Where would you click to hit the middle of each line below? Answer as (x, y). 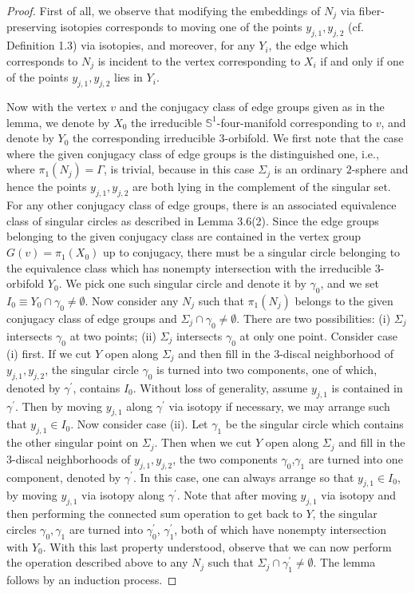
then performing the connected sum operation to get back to (154, 513)
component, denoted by (64, 477)
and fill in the (372, 442)
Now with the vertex (57, 107)
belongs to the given (344, 301)
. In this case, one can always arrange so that (243, 477)
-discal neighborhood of (337, 353)
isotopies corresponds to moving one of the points (181, 27)
